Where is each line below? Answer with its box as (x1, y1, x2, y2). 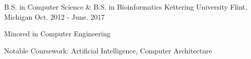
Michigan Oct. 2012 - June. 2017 (4, 11, 105, 22)
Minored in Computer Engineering (4, 28, 111, 39)
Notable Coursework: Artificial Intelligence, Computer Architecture (4, 45, 212, 55)
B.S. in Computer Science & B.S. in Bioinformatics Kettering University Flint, (4, 2, 247, 12)
